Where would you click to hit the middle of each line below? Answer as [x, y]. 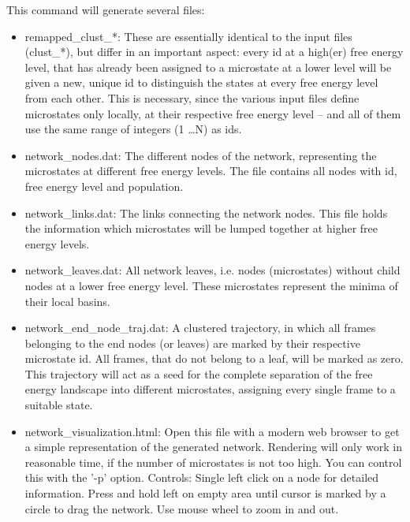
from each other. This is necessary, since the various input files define [192, 97]
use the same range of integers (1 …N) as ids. [133, 129]
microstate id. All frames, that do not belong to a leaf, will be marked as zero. [214, 358]
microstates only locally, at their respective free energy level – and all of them [213, 113]
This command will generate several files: [106, 9]
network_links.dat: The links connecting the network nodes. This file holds [206, 213]
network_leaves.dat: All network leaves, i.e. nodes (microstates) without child [212, 270]
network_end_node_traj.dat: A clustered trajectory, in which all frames [200, 328]
